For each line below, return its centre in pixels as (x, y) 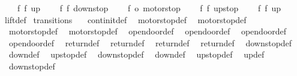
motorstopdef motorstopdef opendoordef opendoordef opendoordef (148, 31)
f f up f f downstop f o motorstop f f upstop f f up (149, 8)
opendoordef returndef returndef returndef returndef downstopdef (150, 42)
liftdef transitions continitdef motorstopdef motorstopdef (125, 19)
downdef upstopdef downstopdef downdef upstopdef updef (136, 54)
